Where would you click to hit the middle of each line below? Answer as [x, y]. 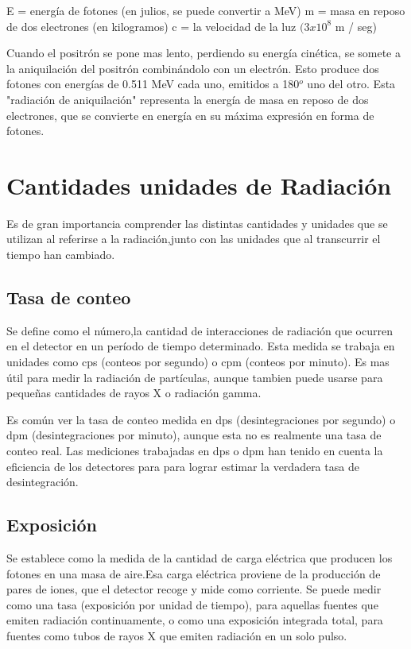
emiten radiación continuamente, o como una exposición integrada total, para [195, 620]
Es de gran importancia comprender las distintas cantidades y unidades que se [197, 223]
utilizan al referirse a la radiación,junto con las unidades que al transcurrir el [194, 239]
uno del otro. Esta [351, 84]
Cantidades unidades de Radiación [199, 185]
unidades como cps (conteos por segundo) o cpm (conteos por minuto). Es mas [198, 362]
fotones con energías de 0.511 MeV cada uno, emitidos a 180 [153, 84]
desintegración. [43, 482]
